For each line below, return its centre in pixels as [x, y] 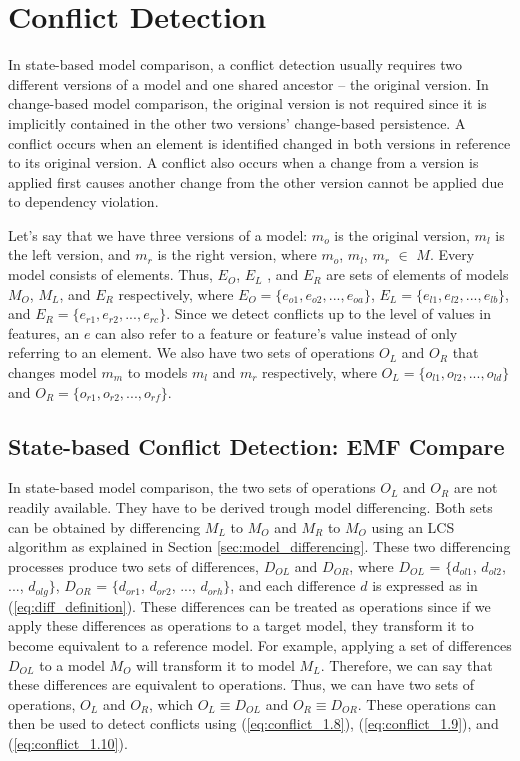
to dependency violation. [83, 201]
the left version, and [69, 254]
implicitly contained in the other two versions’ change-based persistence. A [237, 122]
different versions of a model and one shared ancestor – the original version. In [248, 83]
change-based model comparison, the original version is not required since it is [247, 103]
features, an [44, 332]
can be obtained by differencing [104, 526]
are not [475, 487]
